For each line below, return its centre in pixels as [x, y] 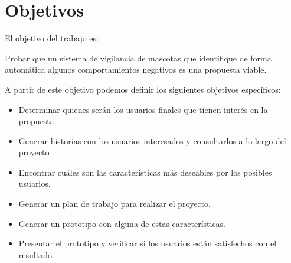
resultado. [36, 254]
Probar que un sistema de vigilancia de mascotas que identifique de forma [138, 58]
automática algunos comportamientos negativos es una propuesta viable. [136, 69]
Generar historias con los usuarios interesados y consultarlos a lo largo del [152, 140]
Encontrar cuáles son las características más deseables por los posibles [145, 172]
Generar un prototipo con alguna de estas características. [122, 223]
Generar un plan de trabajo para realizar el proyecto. [115, 204]
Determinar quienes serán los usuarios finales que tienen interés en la [143, 109]
